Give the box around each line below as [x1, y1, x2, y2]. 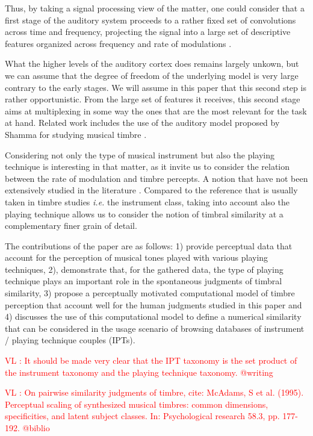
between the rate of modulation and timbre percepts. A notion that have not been [5, 172, 308, 184]
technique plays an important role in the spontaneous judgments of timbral [5, 275, 282, 287]
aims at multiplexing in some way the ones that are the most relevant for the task [5, 104, 307, 117]
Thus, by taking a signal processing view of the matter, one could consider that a [5, 2, 305, 14]
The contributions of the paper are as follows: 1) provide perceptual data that [5, 239, 293, 252]
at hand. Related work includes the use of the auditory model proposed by [5, 116, 280, 129]
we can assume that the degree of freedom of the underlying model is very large [5, 69, 299, 81]
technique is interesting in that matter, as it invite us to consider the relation [5, 160, 290, 173]
